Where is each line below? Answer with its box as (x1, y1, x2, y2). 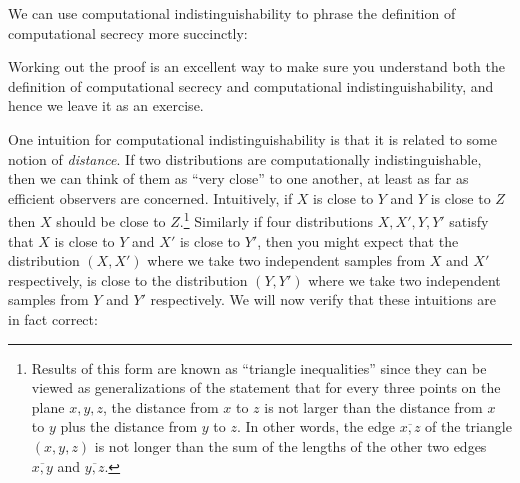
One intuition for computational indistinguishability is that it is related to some (8, 128, 497, 149)
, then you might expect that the (257, 230, 459, 251)
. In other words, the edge (236, 416, 396, 437)
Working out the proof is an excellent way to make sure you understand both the (8, 56, 506, 77)
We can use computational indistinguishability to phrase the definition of (8, 3, 456, 23)
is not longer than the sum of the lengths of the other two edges (94, 435, 487, 456)
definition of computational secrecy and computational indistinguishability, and (8, 75, 494, 96)
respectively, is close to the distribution (8, 269, 248, 290)
